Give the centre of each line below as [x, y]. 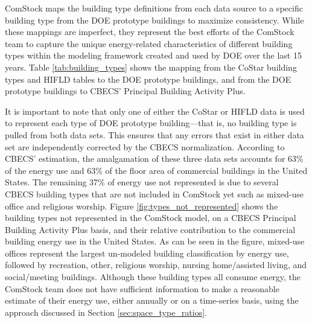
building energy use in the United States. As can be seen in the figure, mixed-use [155, 241]
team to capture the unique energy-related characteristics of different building [149, 43]
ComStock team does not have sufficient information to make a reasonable [142, 288]
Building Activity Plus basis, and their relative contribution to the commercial [150, 229]
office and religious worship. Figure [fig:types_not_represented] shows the [142, 206]
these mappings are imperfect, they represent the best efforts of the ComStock [150, 32]
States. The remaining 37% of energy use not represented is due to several [142, 182]
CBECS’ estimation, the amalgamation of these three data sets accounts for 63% [154, 158]
